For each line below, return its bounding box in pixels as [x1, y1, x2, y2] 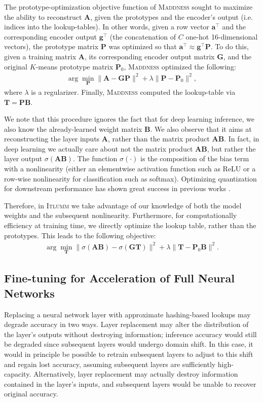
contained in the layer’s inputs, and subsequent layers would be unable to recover [4, 378, 256, 389]
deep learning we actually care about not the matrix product [4, 143, 193, 154]
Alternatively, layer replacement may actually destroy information [33, 369, 238, 379]
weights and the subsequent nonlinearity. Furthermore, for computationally [4, 210, 237, 221]
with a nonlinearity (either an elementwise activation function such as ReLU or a [4, 163, 256, 174]
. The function [72, 153, 118, 164]
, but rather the [207, 143, 256, 154]
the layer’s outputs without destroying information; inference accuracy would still [4, 328, 257, 339]
